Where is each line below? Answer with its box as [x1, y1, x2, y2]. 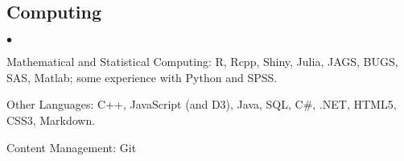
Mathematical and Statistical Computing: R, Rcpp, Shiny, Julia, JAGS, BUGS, [6, 53, 398, 70]
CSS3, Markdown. [6, 111, 96, 128]
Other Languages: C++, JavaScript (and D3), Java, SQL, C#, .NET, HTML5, [6, 96, 397, 113]
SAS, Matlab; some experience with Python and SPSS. [6, 68, 278, 85]
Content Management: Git [6, 138, 137, 155]
